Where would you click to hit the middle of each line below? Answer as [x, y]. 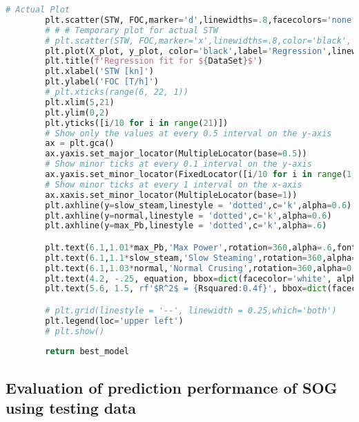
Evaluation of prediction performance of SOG [172, 387]
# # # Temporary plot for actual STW [132, 30]
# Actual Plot [38, 10]
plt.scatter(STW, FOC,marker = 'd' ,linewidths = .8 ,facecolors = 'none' [201, 20]
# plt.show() [75, 331]
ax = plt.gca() [80, 144]
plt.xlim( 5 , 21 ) [80, 102]
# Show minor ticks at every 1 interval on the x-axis [174, 184]
